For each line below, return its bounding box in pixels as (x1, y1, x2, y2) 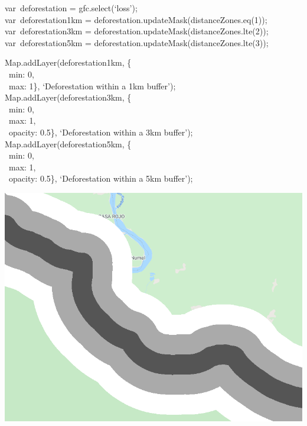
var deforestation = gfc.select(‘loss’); (5, 2, 138, 14)
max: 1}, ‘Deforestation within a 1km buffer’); (8, 79, 176, 92)
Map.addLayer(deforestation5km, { (5, 137, 132, 150)
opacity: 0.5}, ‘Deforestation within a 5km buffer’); (8, 172, 193, 185)
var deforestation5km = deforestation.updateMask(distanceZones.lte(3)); (5, 36, 269, 49)
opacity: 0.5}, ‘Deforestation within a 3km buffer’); (8, 125, 193, 138)
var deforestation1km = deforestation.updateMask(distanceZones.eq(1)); (5, 13, 267, 25)
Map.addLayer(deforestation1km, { (5, 56, 132, 69)
